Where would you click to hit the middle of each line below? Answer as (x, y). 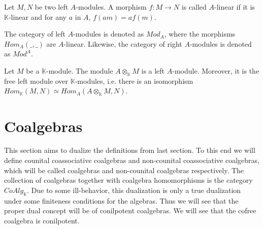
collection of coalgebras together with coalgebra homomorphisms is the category (128, 180)
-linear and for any (37, 17)
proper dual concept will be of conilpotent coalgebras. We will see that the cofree (130, 210)
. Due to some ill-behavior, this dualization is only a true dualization (134, 190)
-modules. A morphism (111, 7)
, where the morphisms (200, 34)
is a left (153, 70)
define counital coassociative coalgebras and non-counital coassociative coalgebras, (132, 160)
